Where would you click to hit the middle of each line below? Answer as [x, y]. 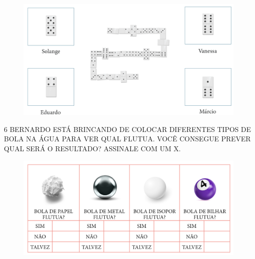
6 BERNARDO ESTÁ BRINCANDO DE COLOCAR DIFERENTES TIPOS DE [127, 129]
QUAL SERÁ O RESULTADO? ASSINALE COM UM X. [92, 149]
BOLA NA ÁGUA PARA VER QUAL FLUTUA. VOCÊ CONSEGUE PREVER [127, 139]
